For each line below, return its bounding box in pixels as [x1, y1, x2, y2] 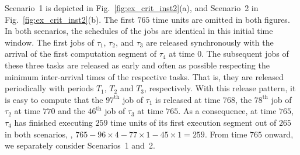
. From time [204, 128, 247, 140]
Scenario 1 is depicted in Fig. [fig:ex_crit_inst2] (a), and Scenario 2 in [5, 2, 259, 13]
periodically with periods [5, 82, 94, 94]
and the [58, 105, 85, 117]
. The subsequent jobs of [201, 47, 289, 60]
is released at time [155, 93, 221, 105]
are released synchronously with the [146, 36, 274, 48]
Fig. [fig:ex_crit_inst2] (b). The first [5, 13, 135, 25]
